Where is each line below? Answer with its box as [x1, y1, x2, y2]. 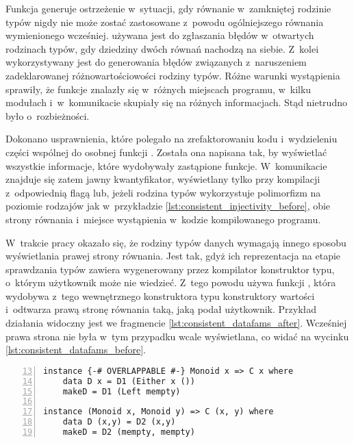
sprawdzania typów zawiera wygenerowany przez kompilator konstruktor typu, [5, 262, 335, 276]
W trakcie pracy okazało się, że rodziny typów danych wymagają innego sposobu [5, 235, 346, 249]
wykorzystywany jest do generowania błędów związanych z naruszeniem [5, 55, 307, 69]
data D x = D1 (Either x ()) [62, 376, 195, 386]
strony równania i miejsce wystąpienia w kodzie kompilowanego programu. [5, 212, 321, 226]
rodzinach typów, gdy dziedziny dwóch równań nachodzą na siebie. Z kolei [5, 41, 319, 55]
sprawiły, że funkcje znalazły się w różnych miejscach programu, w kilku [5, 81, 312, 96]
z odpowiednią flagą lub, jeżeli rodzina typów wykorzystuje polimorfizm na [5, 185, 321, 199]
